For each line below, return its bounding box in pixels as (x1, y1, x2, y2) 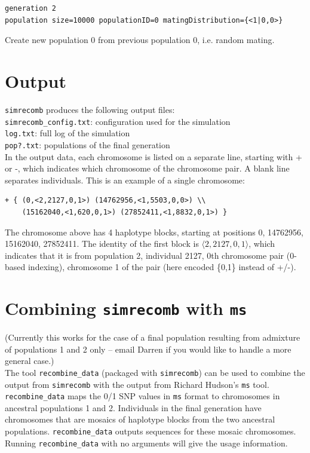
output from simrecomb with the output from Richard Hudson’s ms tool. (5, 378, 269, 390)
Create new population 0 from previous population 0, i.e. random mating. (5, 33, 275, 46)
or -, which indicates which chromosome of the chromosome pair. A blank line (5, 162, 290, 175)
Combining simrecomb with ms (5, 296, 247, 320)
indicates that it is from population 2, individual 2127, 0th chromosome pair (5, 249, 284, 261)
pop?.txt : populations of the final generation (5, 138, 170, 151)
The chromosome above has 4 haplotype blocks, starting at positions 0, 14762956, (5, 225, 303, 238)
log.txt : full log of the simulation (5, 127, 130, 139)
